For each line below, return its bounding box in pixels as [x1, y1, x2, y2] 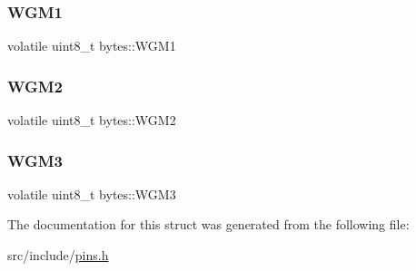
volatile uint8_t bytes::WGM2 [7, 111, 176, 130]
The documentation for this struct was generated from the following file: [7, 215, 410, 234]
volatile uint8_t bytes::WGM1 [7, 36, 176, 55]
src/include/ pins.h [7, 246, 109, 265]
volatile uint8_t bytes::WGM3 [7, 184, 176, 203]
